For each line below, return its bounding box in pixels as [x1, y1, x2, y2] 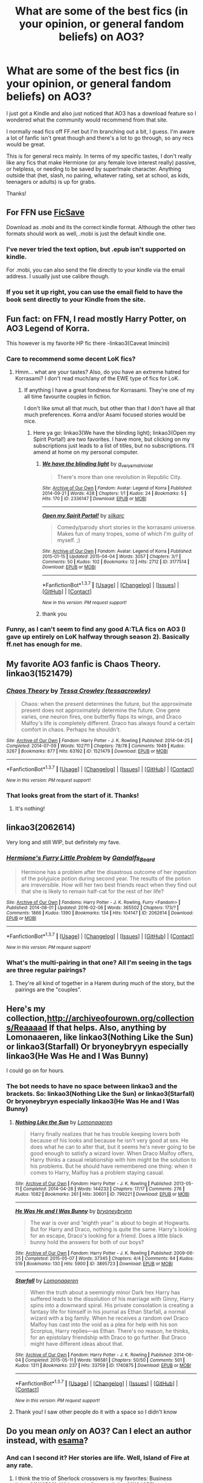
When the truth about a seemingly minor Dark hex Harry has [30, 1288, 180, 1296]
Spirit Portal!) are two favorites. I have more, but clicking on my [33, 435, 190, 443]
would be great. [6, 140, 45, 148]
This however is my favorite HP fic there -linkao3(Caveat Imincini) [6, 339, 170, 347]
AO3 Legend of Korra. [6, 324, 90, 334]
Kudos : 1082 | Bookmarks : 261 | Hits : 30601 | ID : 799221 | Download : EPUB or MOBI [14, 1191, 190, 1197]
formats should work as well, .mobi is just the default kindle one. [6, 230, 166, 237]
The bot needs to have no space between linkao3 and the [6, 1082, 178, 1090]
